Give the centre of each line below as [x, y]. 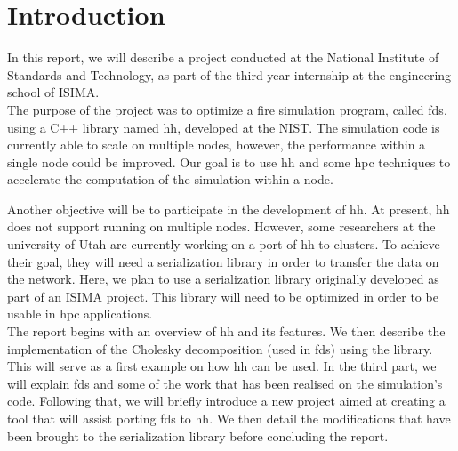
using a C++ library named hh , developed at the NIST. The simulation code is [224, 127]
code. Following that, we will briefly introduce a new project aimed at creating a [226, 401]
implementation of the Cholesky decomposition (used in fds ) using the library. [220, 348]
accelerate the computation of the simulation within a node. [170, 179]
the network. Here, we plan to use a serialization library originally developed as [223, 279]
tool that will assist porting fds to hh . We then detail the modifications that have [229, 418]
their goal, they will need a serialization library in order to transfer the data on [223, 261]
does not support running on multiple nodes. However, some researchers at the [221, 226]
